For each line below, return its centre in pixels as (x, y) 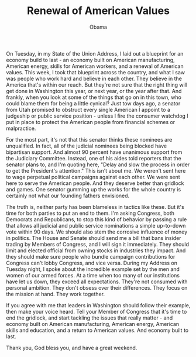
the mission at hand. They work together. (56, 294)
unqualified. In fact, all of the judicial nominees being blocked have (87, 146)
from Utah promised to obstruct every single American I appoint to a (88, 109)
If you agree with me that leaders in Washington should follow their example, (98, 305)
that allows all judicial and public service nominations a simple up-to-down (96, 225)
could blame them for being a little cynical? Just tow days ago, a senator (93, 103)
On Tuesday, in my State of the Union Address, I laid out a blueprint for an (95, 53)
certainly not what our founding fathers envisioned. (68, 195)
